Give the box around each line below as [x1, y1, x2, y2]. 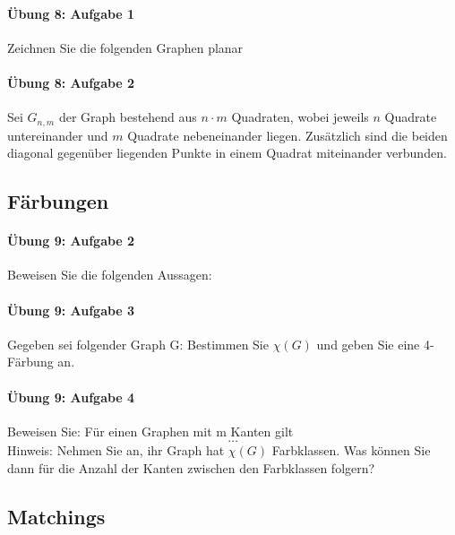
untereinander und [7, 125, 108, 144]
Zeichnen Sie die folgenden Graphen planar [7, 38, 244, 56]
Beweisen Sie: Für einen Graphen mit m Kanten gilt [7, 421, 294, 440]
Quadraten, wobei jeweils [231, 108, 369, 126]
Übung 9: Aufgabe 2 [7, 231, 135, 250]
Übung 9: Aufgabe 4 [7, 387, 135, 406]
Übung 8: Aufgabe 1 [7, 4, 135, 22]
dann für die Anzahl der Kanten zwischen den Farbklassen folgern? [7, 458, 375, 477]
